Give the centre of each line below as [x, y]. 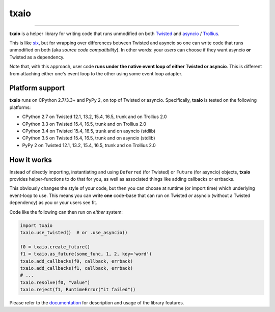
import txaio [36, 225]
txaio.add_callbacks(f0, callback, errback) [77, 261]
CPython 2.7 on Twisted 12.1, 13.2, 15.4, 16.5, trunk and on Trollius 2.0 [94, 117]
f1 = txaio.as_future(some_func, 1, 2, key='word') [86, 254]
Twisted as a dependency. [37, 57]
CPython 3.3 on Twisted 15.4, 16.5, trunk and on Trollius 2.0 [84, 124]
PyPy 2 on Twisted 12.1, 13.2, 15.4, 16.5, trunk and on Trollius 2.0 [89, 145]
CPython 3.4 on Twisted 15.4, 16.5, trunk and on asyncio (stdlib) [89, 131]
